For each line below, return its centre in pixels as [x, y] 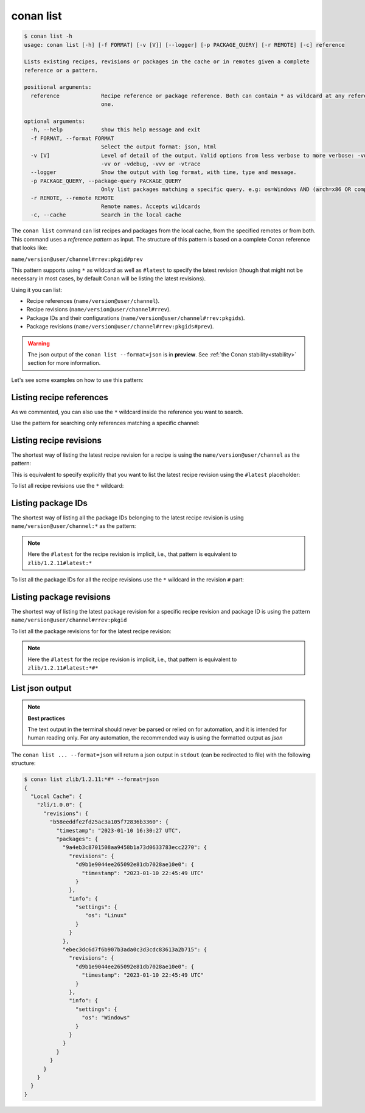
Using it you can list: [37, 290]
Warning [39, 343]
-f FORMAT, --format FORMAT [72, 138]
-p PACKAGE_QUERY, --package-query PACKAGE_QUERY [106, 181]
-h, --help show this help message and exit [116, 130]
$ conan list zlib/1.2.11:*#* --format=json [92, 779]
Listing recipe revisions [56, 440]
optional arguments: [54, 121]
